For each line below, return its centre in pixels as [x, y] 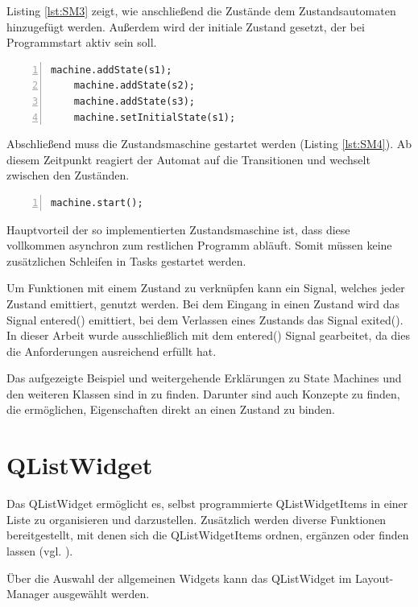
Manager [28, 594]
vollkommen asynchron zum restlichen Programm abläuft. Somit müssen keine [199, 245]
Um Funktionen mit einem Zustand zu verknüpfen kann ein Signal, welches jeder [206, 288]
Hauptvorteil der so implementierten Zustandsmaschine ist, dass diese [178, 229]
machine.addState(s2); [134, 86]
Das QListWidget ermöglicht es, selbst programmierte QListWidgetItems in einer [207, 504]
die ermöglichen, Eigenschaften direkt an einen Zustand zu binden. [171, 409]
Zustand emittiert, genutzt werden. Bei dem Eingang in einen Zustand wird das [203, 303]
